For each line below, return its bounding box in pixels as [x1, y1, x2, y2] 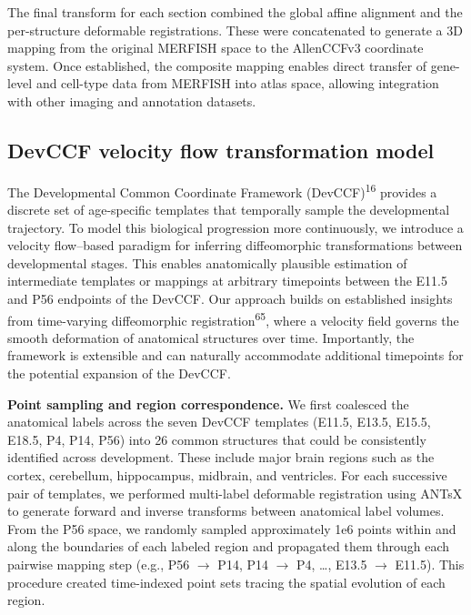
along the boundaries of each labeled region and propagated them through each [7, 537, 449, 556]
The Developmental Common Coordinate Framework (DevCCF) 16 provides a [7, 179, 437, 201]
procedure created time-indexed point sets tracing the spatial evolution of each [7, 572, 446, 591]
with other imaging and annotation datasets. [7, 91, 256, 110]
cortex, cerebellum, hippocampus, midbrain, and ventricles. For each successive [7, 465, 447, 484]
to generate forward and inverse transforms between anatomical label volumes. [7, 501, 445, 520]
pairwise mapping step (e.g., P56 [7, 554, 190, 573]
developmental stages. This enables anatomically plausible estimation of [7, 253, 407, 272]
